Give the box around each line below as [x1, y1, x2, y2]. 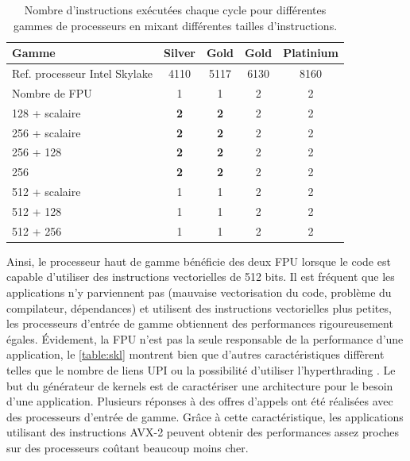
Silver [163, 44, 195, 61]
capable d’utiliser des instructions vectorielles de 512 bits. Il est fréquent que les [6, 268, 395, 285]
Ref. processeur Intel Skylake [12, 65, 153, 82]
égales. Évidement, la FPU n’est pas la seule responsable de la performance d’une [6, 330, 404, 347]
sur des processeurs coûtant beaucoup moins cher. [6, 440, 249, 455]
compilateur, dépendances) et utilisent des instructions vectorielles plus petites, [6, 299, 392, 316]
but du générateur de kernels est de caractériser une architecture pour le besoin [6, 377, 393, 394]
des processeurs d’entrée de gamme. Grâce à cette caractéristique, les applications [6, 408, 404, 425]
